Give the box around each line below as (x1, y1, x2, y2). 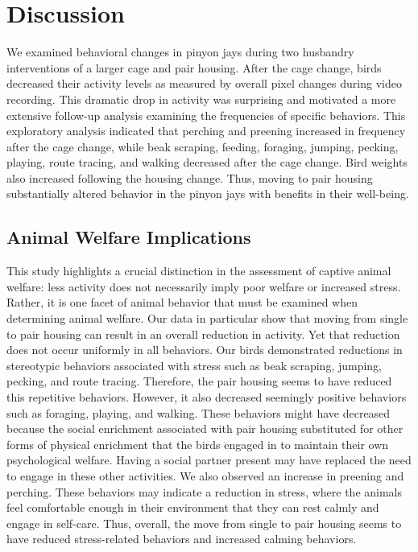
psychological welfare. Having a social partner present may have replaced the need (6, 451, 412, 468)
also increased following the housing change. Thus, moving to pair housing (6, 169, 373, 186)
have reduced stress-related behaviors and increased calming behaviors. (6, 530, 357, 547)
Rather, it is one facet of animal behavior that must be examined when (6, 294, 358, 311)
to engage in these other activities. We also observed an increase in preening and (6, 467, 404, 484)
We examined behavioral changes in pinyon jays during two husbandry (6, 43, 354, 60)
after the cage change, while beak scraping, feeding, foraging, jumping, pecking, (6, 138, 399, 154)
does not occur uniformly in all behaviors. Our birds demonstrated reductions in (6, 341, 403, 358)
